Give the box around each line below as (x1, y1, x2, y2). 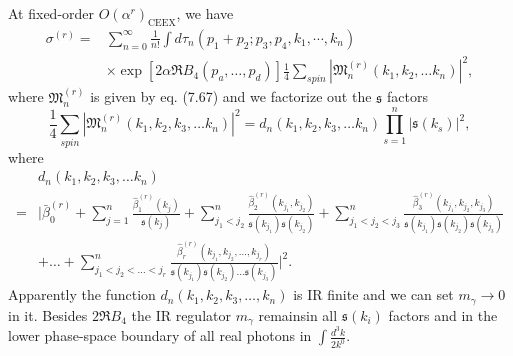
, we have (176, 3, 234, 23)
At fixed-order (8, 3, 95, 23)
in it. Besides (8, 304, 88, 325)
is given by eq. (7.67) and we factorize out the (90, 86, 372, 107)
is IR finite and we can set (293, 284, 454, 305)
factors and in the (388, 304, 498, 325)
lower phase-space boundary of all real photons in (8, 325, 312, 346)
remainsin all (258, 304, 338, 325)
